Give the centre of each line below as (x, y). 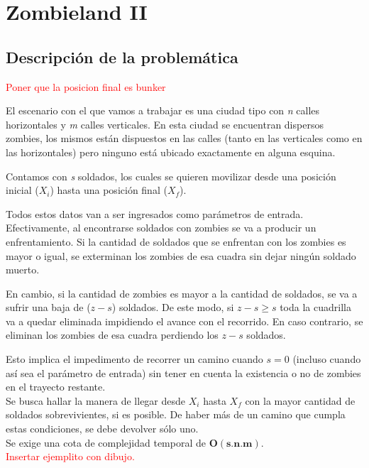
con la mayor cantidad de (300, 400)
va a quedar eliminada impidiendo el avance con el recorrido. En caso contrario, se (184, 321)
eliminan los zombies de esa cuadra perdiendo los (112, 335)
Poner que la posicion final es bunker (86, 86)
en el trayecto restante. (56, 387)
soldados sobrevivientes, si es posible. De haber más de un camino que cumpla (176, 414)
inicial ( (22, 190)
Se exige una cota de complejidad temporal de (106, 442)
